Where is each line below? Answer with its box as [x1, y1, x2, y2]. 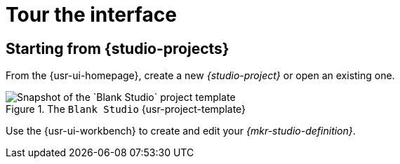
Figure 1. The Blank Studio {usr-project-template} [6, 103, 246, 116]
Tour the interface [6, 3, 177, 27]
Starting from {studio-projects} [6, 39, 229, 57]
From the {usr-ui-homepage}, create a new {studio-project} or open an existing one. [6, 69, 395, 82]
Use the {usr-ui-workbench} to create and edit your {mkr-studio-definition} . [6, 125, 356, 137]
